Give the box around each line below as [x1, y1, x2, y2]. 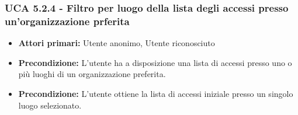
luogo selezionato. [18, 99, 82, 111]
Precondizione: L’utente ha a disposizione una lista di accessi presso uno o [18, 56, 292, 68]
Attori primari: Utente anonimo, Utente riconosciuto [18, 37, 215, 49]
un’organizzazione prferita [5, 13, 130, 28]
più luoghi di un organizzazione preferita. [18, 68, 166, 80]
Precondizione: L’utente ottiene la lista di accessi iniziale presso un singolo [18, 87, 293, 99]
